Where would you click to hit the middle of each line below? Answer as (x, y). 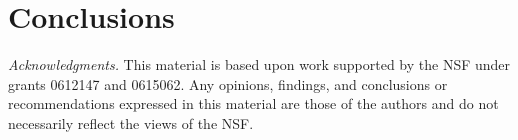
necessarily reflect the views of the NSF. (131, 122)
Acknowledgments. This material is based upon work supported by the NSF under (259, 64)
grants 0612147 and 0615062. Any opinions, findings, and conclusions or (228, 83)
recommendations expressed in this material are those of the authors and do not (253, 103)
